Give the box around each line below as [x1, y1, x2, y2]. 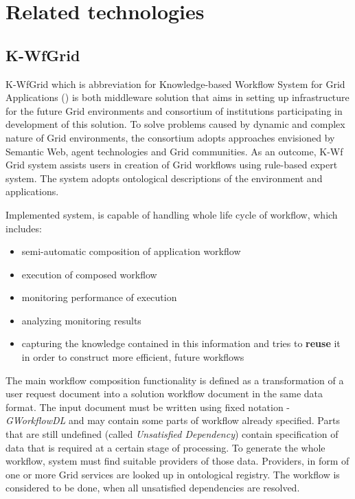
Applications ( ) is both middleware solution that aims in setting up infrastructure [5, 90, 350, 104]
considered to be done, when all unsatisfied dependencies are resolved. [5, 480, 300, 495]
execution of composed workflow [21, 267, 157, 281]
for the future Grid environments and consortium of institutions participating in [5, 103, 343, 118]
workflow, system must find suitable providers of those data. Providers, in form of [5, 454, 350, 468]
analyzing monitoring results [21, 313, 141, 327]
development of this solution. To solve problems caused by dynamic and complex [5, 117, 345, 131]
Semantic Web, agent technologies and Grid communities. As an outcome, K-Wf [5, 144, 343, 158]
